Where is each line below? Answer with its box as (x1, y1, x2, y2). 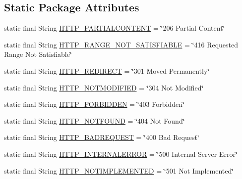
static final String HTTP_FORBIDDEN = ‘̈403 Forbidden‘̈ (4, 99, 184, 109)
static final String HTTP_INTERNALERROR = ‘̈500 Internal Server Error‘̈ (4, 148, 238, 159)
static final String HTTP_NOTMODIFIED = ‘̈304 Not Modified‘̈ (4, 82, 204, 92)
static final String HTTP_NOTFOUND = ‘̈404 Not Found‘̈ (4, 115, 185, 126)
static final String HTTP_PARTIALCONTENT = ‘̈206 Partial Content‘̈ (4, 23, 225, 33)
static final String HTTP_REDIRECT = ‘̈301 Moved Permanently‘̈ (4, 65, 210, 76)
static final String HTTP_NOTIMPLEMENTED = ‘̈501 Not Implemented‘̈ (4, 165, 234, 176)
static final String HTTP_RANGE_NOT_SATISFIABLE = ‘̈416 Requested (4, 39, 239, 49)
